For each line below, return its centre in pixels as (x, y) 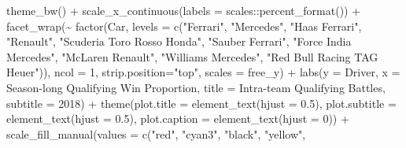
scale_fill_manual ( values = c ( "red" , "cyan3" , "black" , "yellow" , (156, 133)
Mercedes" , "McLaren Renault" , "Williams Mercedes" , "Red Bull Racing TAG (192, 56)
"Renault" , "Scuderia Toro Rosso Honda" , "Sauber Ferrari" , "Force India (179, 41)
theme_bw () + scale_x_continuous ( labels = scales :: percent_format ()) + (184, 10)
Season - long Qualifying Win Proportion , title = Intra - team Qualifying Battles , (196, 87)
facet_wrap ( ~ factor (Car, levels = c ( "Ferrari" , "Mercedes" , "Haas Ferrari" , (184, 26)
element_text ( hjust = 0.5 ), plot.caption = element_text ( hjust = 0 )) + (178, 118)
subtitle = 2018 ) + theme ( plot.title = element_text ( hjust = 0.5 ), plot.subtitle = (201, 103)
